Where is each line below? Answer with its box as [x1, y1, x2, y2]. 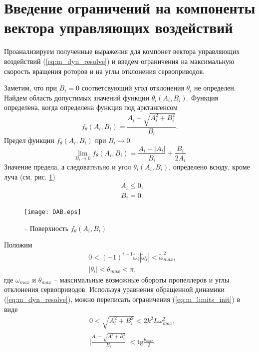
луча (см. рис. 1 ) [4, 171, 55, 181]
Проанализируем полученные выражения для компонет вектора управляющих [4, 46, 240, 56]
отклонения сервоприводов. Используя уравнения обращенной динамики [4, 284, 225, 294]
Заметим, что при [4, 82, 57, 93]
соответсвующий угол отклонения [81, 82, 184, 93]
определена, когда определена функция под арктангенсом [4, 102, 178, 112]
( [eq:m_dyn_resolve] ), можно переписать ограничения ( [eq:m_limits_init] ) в [4, 293, 241, 304]
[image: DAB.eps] [24, 208, 81, 216]
